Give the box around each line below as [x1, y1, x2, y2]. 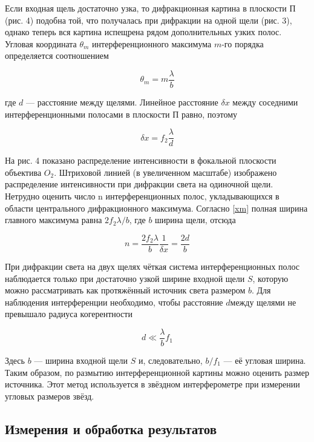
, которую [252, 272, 289, 284]
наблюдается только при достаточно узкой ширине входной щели [5, 272, 245, 284]
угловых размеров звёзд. [5, 389, 94, 402]
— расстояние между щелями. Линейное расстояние [25, 96, 218, 109]
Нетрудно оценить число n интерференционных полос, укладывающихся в [5, 190, 280, 203]
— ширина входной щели [34, 353, 128, 366]
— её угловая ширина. [223, 353, 306, 366]
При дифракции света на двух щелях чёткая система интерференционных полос [5, 260, 299, 272]
